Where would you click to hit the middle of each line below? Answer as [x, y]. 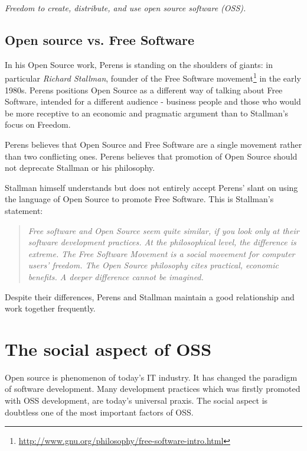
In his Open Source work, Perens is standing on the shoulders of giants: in [139, 64]
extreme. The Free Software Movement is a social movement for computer [161, 253]
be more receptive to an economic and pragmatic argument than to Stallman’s [147, 113]
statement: [24, 210]
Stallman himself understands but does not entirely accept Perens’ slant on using [151, 187]
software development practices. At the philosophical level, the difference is [162, 242]
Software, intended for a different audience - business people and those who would [153, 101]
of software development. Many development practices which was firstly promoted [153, 389]
